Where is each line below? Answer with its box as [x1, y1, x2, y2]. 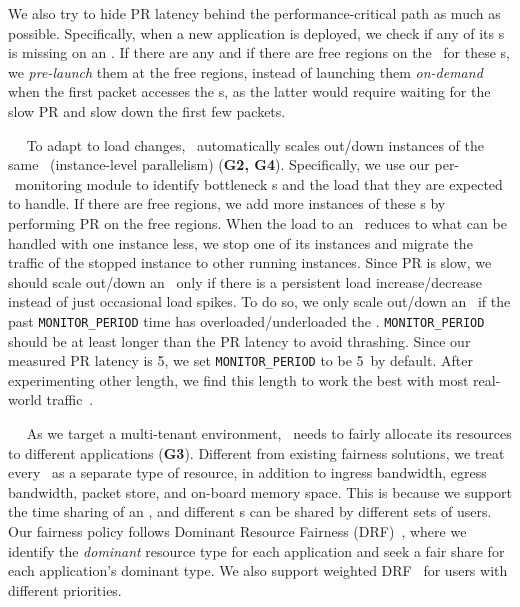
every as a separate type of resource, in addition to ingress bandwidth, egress [8, 462, 487, 483]
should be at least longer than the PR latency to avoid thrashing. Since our [8, 330, 471, 351]
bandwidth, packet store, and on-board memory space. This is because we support [8, 481, 512, 502]
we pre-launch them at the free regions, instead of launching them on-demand [8, 61, 483, 82]
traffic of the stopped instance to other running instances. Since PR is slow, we [8, 252, 492, 273]
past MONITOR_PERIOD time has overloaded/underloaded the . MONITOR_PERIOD [8, 310, 485, 331]
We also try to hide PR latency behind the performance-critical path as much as [8, 3, 501, 23]
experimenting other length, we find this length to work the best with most [8, 369, 469, 390]
